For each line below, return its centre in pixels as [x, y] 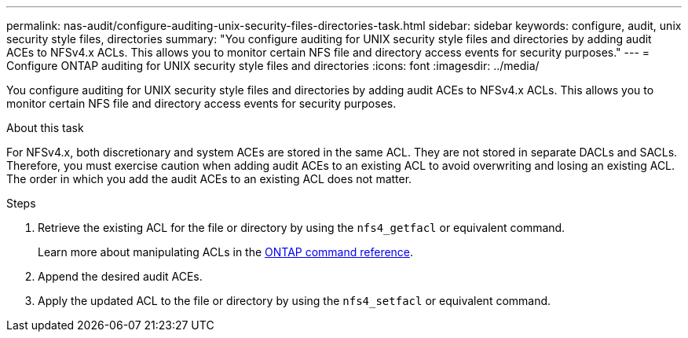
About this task [45, 128]
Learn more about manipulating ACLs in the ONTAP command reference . [226, 252]
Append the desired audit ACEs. [120, 276]
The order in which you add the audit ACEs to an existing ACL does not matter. [209, 179]
